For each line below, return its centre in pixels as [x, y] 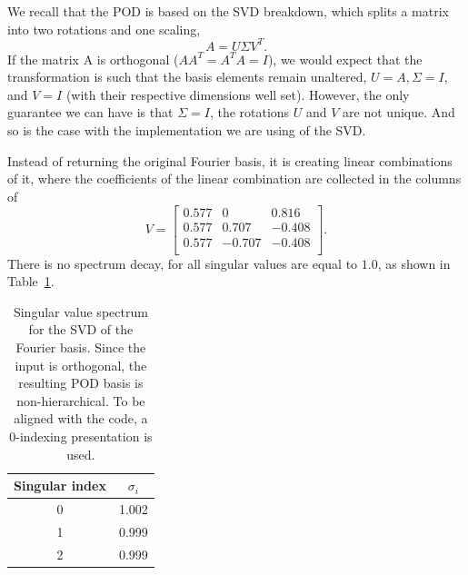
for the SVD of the [81, 329]
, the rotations [249, 112]
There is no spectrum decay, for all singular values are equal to [183, 263]
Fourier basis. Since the [81, 347]
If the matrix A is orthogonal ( [93, 59]
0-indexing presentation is [81, 436]
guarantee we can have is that [90, 112]
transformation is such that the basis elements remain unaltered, [187, 77]
